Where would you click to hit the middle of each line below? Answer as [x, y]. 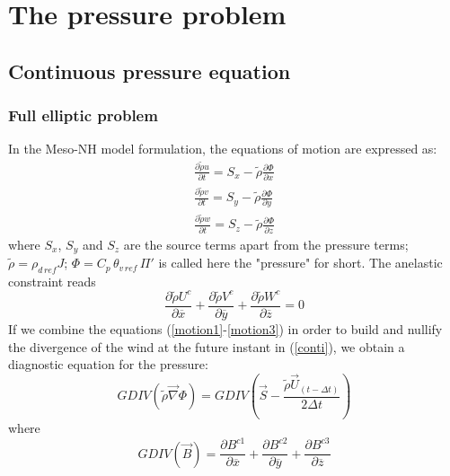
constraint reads [52, 281]
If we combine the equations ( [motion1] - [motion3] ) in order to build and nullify [225, 329]
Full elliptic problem [83, 115]
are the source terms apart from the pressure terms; [266, 244]
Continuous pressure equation [150, 71]
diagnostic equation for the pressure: [108, 364]
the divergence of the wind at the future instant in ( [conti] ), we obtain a [207, 346]
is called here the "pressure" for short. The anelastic [300, 263]
